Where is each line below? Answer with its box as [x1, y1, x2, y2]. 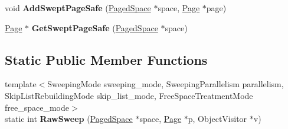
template [5, 78, 37, 90]
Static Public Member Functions [5, 50, 208, 68]
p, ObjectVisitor [188, 113, 247, 125]
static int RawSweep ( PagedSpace [5, 113, 133, 125]
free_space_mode [5, 101, 69, 113]
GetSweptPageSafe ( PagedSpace [31, 21, 158, 34]
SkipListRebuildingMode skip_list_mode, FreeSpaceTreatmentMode [5, 89, 253, 101]
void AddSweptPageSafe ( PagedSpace [5, 2, 151, 14]
